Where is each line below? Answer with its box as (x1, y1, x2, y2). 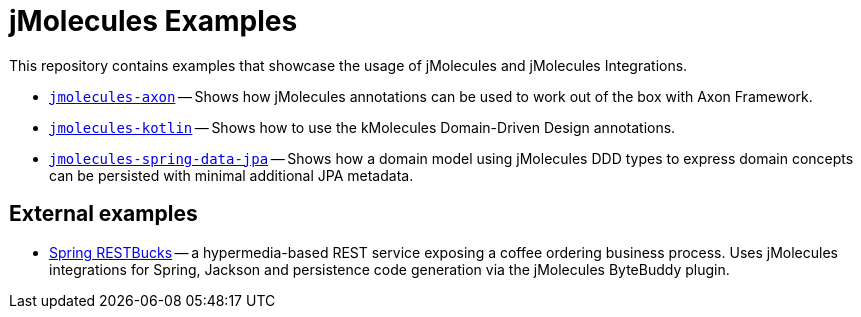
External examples (9, 201, 198, 227)
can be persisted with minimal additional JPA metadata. (49, 166, 414, 184)
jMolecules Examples (9, 4, 298, 38)
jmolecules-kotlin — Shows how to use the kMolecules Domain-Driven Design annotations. (49, 118, 676, 136)
